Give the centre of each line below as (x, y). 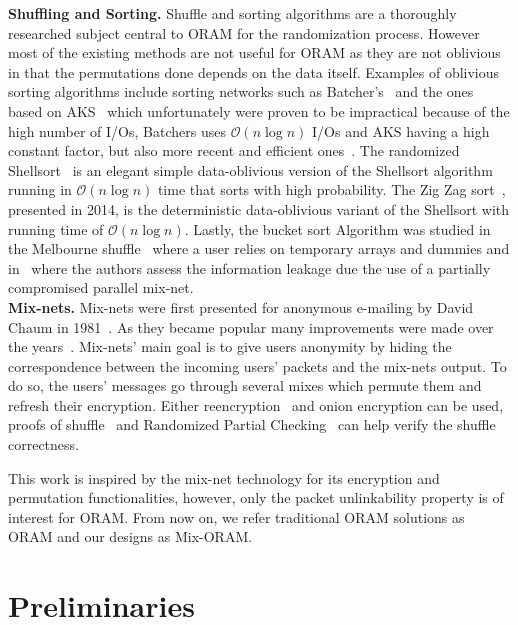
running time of (56, 228)
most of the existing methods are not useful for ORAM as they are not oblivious (254, 52)
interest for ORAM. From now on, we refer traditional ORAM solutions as (236, 516)
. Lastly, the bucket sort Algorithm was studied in (337, 228)
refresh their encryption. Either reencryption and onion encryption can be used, (256, 404)
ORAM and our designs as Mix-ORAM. (130, 536)
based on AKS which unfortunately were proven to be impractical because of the (259, 110)
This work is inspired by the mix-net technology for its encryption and (224, 477)
